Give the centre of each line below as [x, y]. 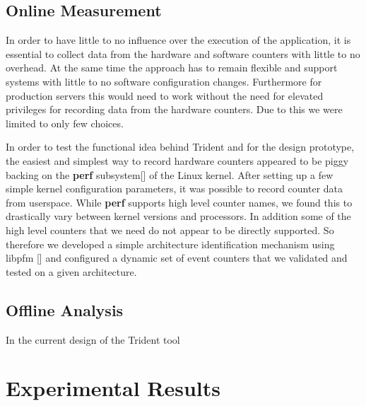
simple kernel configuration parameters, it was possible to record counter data [175, 188]
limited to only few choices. [65, 123]
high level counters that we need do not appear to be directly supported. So [170, 230]
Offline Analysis [65, 309]
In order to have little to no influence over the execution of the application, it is [178, 40]
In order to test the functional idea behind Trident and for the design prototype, [180, 147]
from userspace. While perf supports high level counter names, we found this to [179, 202]
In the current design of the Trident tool [93, 339]
